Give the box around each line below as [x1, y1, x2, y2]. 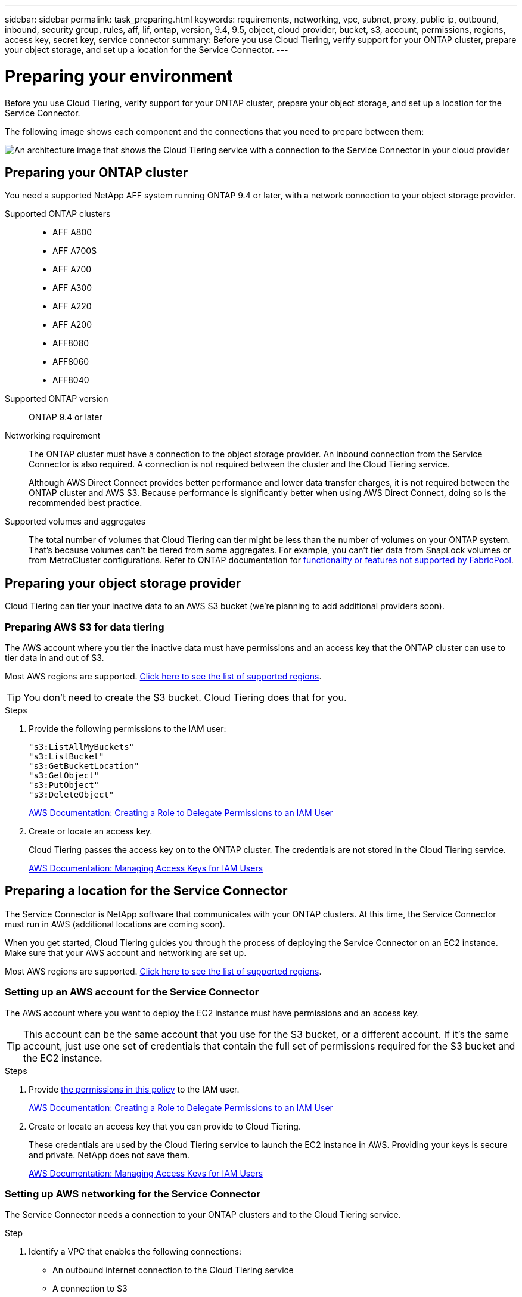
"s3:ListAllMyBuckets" [29, 741, 135, 752]
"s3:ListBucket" [29, 751, 104, 761]
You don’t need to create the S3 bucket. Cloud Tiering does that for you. [23, 691, 347, 703]
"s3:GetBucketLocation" [29, 761, 139, 771]
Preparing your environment [5, 66, 233, 86]
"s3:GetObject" [29, 770, 100, 780]
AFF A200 [52, 319, 92, 330]
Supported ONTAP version [5, 393, 108, 404]
